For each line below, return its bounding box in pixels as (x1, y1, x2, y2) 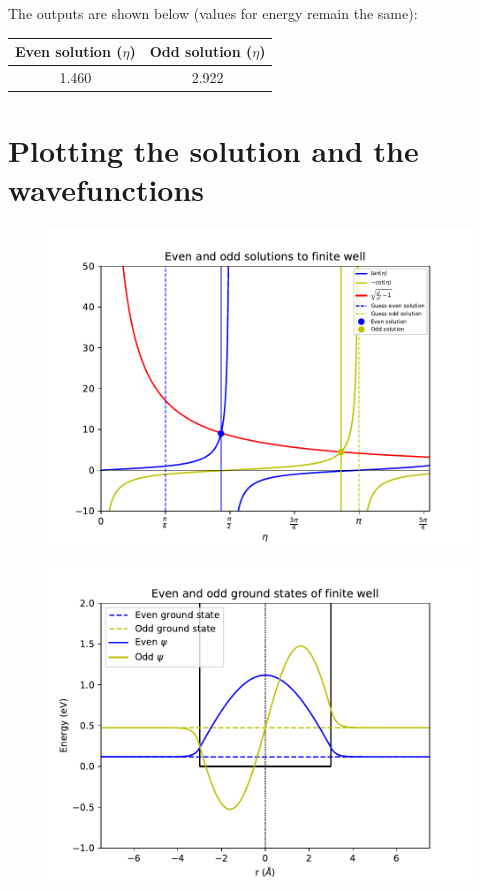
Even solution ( (15, 41, 123, 62)
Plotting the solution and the (8, 130, 419, 171)
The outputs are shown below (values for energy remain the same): (8, 3, 418, 23)
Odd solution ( (149, 41, 253, 62)
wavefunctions (8, 169, 205, 210)
